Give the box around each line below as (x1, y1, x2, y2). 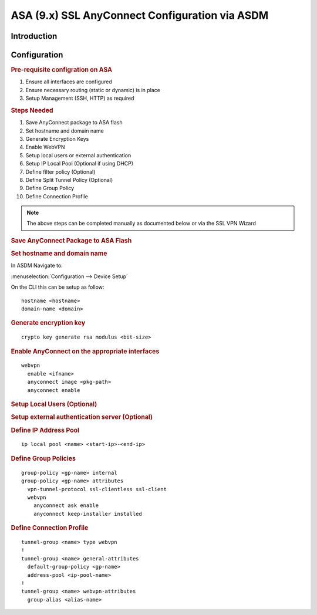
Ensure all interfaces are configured (25, 78, 113, 85)
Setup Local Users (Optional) (11, 400, 97, 408)
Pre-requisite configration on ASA (11, 66, 113, 74)
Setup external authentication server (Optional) (11, 413, 153, 421)
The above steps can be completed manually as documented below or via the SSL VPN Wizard (26, 220, 257, 227)
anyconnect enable (27, 387, 80, 393)
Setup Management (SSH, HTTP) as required (25, 94, 134, 102)
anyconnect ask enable (33, 502, 99, 509)
